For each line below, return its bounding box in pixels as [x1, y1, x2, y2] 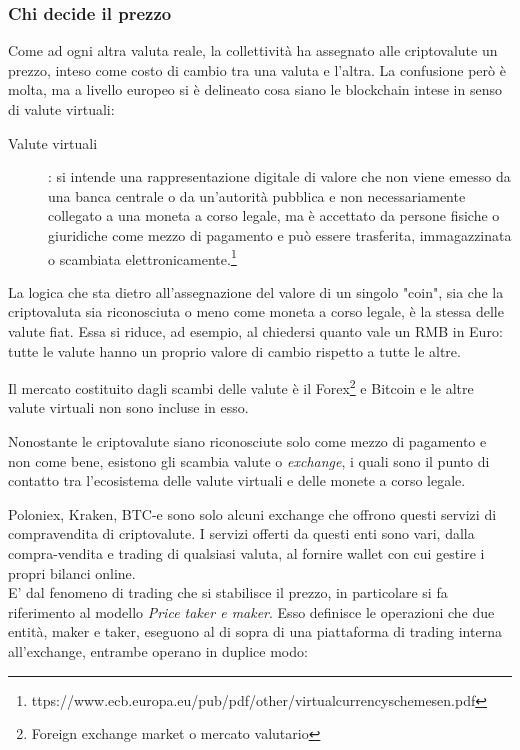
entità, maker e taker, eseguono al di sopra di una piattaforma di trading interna [8, 621, 502, 642]
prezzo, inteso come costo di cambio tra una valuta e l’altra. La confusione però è [8, 59, 506, 80]
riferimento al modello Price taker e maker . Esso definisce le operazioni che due [8, 601, 495, 622]
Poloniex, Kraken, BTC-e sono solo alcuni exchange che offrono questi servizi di [8, 503, 497, 524]
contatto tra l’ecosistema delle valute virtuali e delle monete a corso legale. [8, 470, 466, 491]
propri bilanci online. [8, 562, 136, 583]
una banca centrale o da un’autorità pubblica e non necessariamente [48, 185, 466, 206]
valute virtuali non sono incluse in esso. [8, 397, 249, 418]
